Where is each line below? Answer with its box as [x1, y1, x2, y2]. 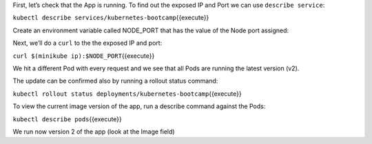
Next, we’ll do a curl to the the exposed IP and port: [12, 39, 163, 48]
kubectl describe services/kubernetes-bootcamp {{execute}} [12, 14, 209, 22]
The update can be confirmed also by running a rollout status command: [12, 76, 218, 85]
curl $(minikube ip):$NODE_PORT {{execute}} [12, 52, 155, 60]
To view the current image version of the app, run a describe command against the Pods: [12, 102, 266, 110]
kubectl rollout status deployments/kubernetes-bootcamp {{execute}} [12, 90, 242, 98]
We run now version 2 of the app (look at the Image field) [12, 127, 175, 136]
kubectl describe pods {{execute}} [12, 114, 122, 123]
